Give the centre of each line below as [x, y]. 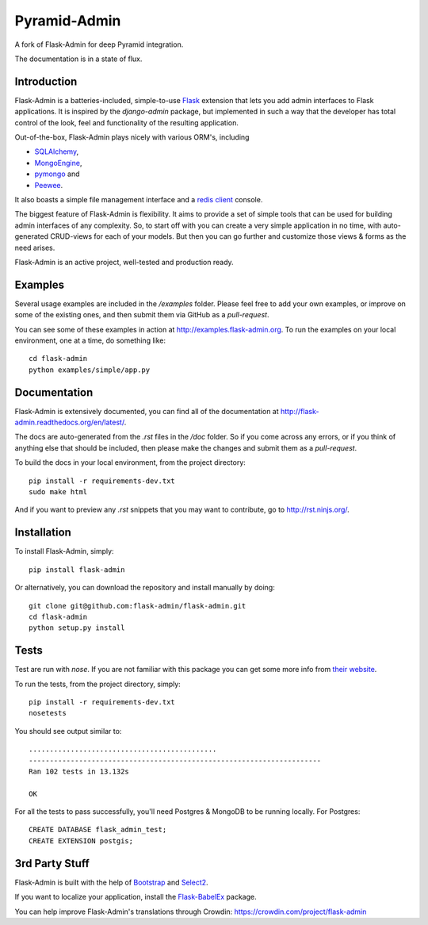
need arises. [35, 248]
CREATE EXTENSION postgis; [81, 841]
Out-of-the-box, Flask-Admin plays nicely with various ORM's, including [132, 137]
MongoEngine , [58, 163]
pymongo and [57, 174]
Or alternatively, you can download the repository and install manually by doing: [145, 588]
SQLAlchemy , [57, 152]
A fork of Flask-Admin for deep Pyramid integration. [99, 44]
